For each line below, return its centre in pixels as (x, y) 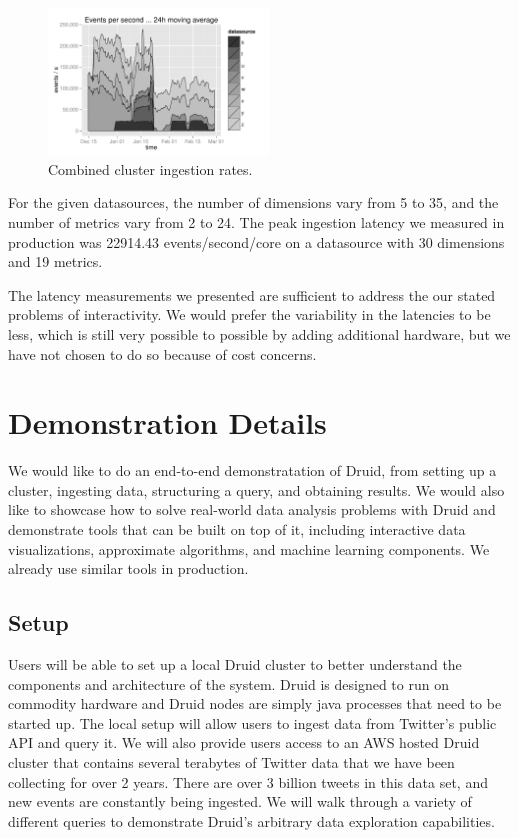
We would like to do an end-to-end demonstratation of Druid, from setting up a (252, 470)
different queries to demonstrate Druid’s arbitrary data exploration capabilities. (251, 820)
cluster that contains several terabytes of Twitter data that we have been (231, 761)
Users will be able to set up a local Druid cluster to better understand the (235, 664)
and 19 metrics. (55, 261)
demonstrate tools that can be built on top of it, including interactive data (237, 529)
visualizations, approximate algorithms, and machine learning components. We (249, 548)
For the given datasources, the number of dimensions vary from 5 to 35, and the (253, 202)
